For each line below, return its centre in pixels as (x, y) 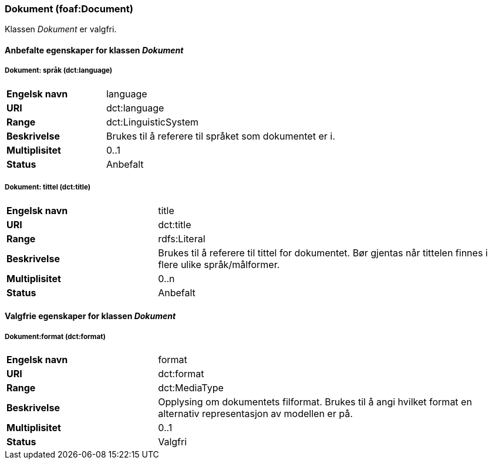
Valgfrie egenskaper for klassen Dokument (90, 316)
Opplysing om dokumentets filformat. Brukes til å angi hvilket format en (315, 402)
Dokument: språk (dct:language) (59, 71)
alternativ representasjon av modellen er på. (255, 413)
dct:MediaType (191, 387)
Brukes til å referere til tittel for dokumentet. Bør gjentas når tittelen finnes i (323, 253)
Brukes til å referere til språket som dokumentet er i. (220, 136)
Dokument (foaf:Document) (69, 9)
